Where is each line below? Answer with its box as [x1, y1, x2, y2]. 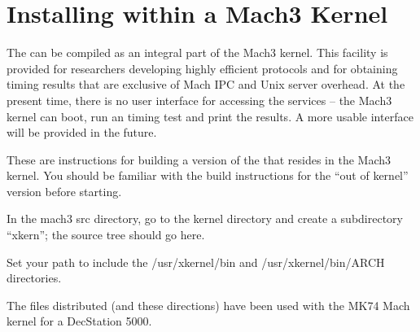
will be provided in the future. [7, 124, 157, 141]
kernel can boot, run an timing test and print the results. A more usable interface [7, 107, 413, 124]
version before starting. [7, 182, 122, 199]
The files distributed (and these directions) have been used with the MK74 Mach [7, 296, 410, 313]
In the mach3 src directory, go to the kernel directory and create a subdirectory [7, 210, 403, 227]
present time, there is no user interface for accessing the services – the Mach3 [7, 91, 392, 108]
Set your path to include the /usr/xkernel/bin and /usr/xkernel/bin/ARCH [7, 253, 385, 270]
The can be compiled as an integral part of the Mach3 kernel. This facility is [7, 44, 388, 61]
